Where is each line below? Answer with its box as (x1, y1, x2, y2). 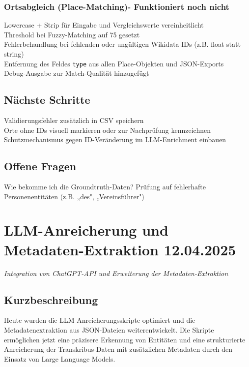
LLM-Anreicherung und (4, 220, 168, 240)
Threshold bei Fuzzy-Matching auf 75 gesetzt (4, 29, 140, 39)
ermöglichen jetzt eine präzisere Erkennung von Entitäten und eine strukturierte (4, 334, 246, 344)
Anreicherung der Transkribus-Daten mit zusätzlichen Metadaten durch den (4, 344, 233, 354)
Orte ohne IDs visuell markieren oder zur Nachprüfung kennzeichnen (4, 124, 211, 135)
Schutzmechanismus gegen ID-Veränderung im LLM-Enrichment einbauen (4, 134, 226, 145)
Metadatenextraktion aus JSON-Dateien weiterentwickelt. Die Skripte (4, 324, 214, 335)
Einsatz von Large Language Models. (4, 353, 115, 364)
